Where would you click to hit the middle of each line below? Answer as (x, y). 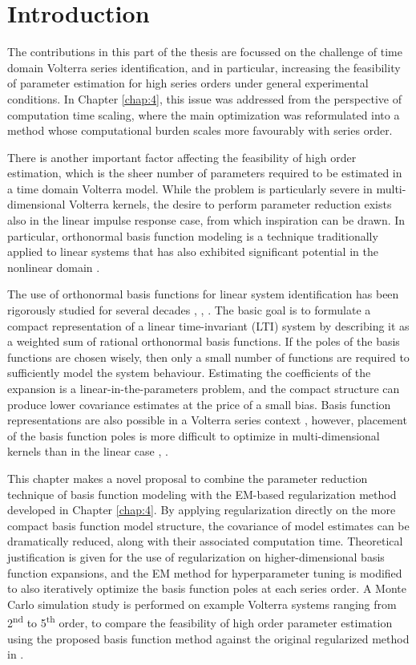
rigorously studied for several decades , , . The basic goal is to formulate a (189, 310)
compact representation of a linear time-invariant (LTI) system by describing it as (208, 325)
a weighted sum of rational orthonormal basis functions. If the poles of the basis (204, 341)
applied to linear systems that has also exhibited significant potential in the (193, 251)
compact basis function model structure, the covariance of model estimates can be (208, 525)
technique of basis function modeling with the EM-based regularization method (202, 494)
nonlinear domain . (54, 267)
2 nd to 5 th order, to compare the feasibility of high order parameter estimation (200, 621)
